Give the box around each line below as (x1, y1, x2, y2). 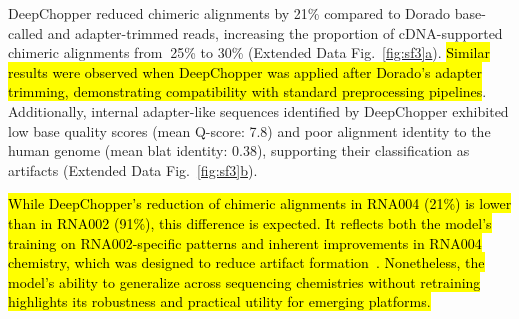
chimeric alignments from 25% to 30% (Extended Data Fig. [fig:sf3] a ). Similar (8, 42, 490, 63)
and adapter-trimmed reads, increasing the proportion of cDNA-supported (47, 22, 503, 43)
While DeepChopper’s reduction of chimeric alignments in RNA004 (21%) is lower (8, 193, 512, 214)
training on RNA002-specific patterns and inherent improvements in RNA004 (8, 232, 482, 253)
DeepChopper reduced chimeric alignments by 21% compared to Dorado (8, 3, 451, 23)
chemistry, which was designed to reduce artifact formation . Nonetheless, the (8, 252, 485, 273)
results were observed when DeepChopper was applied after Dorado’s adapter (8, 61, 482, 82)
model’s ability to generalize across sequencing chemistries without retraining (8, 271, 481, 292)
